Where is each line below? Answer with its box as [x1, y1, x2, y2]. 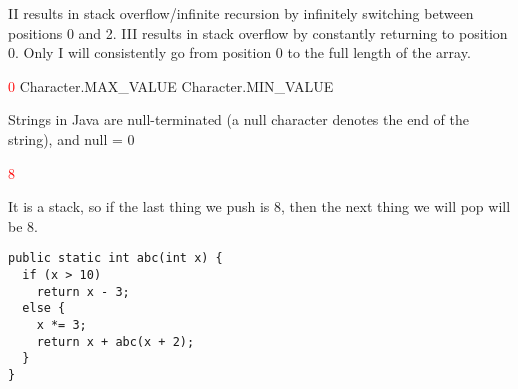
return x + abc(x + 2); [36, 334, 195, 349]
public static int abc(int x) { [8, 251, 223, 266]
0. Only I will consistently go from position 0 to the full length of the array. [8, 42, 471, 63]
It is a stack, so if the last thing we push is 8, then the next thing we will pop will [8, 196, 511, 217]
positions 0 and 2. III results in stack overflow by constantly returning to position [8, 22, 508, 43]
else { [22, 301, 66, 316]
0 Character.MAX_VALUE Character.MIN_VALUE [8, 75, 334, 96]
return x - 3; [36, 284, 130, 299]
